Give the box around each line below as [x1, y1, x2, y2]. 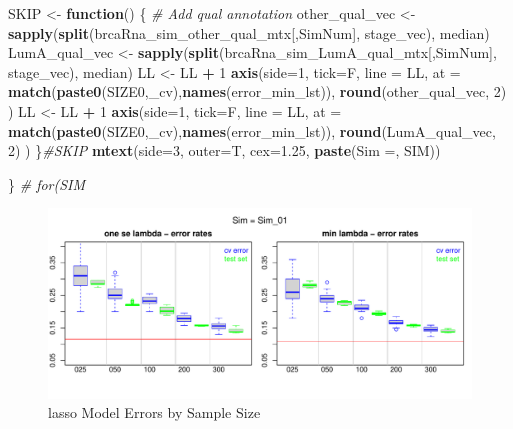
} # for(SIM [8, 173, 86, 194]
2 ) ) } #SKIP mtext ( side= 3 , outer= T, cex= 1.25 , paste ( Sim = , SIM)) [8, 140, 441, 161]
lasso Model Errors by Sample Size [48, 402, 261, 423]
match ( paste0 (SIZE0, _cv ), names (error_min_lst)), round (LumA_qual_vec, [8, 120, 496, 141]
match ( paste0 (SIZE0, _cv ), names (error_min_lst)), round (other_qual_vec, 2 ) [8, 81, 507, 102]
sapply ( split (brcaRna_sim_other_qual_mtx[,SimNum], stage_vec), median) [8, 22, 490, 43]
